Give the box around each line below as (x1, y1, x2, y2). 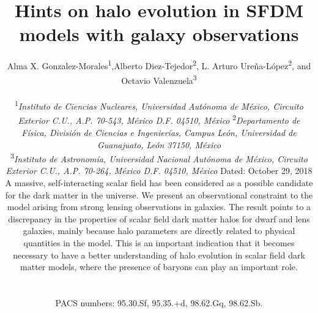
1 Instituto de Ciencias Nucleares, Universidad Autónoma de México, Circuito (15, 98, 303, 113)
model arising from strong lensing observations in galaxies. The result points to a (7, 200, 311, 213)
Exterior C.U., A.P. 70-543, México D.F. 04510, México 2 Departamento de (18, 112, 300, 127)
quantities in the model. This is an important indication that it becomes (23, 236, 295, 249)
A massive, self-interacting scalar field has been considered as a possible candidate (5, 176, 313, 189)
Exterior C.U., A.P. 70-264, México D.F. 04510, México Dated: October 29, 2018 (6, 164, 312, 177)
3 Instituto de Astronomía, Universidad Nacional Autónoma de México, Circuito (10, 151, 308, 165)
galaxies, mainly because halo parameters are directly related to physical (23, 224, 295, 237)
